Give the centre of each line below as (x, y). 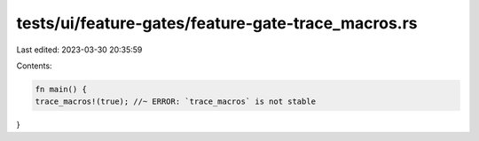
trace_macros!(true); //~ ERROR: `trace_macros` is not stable (176, 102)
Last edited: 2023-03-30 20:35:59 (79, 50)
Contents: (34, 66)
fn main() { (61, 89)
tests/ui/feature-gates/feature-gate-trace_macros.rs (217, 23)
